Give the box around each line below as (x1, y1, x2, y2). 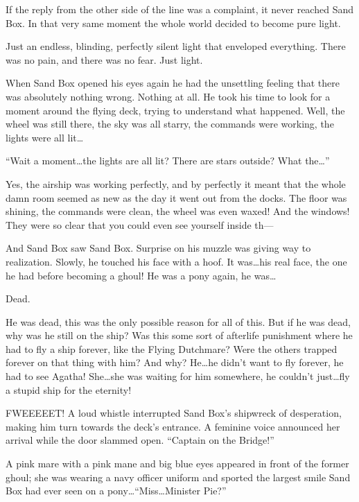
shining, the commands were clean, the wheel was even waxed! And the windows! (6, 204, 350, 218)
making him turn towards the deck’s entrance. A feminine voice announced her (6, 419, 340, 433)
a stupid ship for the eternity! (6, 382, 132, 397)
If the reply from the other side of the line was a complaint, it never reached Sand (6, 2, 353, 16)
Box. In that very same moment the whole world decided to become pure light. (6, 15, 341, 30)
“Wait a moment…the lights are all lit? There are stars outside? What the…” (6, 153, 330, 168)
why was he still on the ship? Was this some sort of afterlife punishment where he (6, 328, 353, 343)
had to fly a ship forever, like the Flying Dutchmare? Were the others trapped (6, 341, 338, 356)
